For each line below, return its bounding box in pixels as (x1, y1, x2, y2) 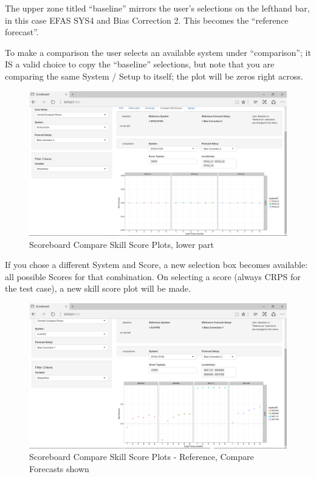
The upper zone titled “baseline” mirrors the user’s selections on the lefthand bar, (5, 2, 310, 14)
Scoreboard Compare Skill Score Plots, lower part (29, 238, 214, 250)
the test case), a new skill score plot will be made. (5, 282, 191, 295)
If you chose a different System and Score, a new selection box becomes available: (5, 258, 308, 271)
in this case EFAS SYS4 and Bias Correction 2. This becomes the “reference (5, 13, 289, 26)
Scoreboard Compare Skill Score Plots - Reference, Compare (29, 450, 254, 463)
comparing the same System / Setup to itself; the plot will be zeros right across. (5, 69, 303, 82)
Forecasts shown (29, 462, 89, 475)
